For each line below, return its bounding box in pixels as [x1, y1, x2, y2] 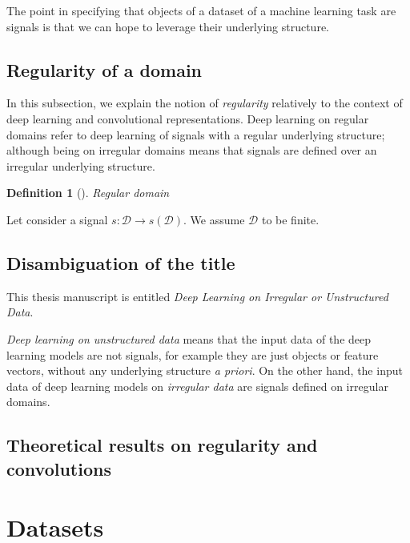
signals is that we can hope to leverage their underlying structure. [6, 18, 330, 34]
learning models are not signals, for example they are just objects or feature [6, 346, 379, 363]
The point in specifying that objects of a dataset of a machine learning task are [6, 2, 396, 18]
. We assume [183, 211, 245, 227]
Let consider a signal [6, 211, 108, 227]
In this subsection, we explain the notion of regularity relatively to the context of [6, 95, 403, 111]
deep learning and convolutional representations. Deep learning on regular [6, 110, 369, 127]
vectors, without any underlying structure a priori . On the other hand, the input [6, 362, 403, 379]
